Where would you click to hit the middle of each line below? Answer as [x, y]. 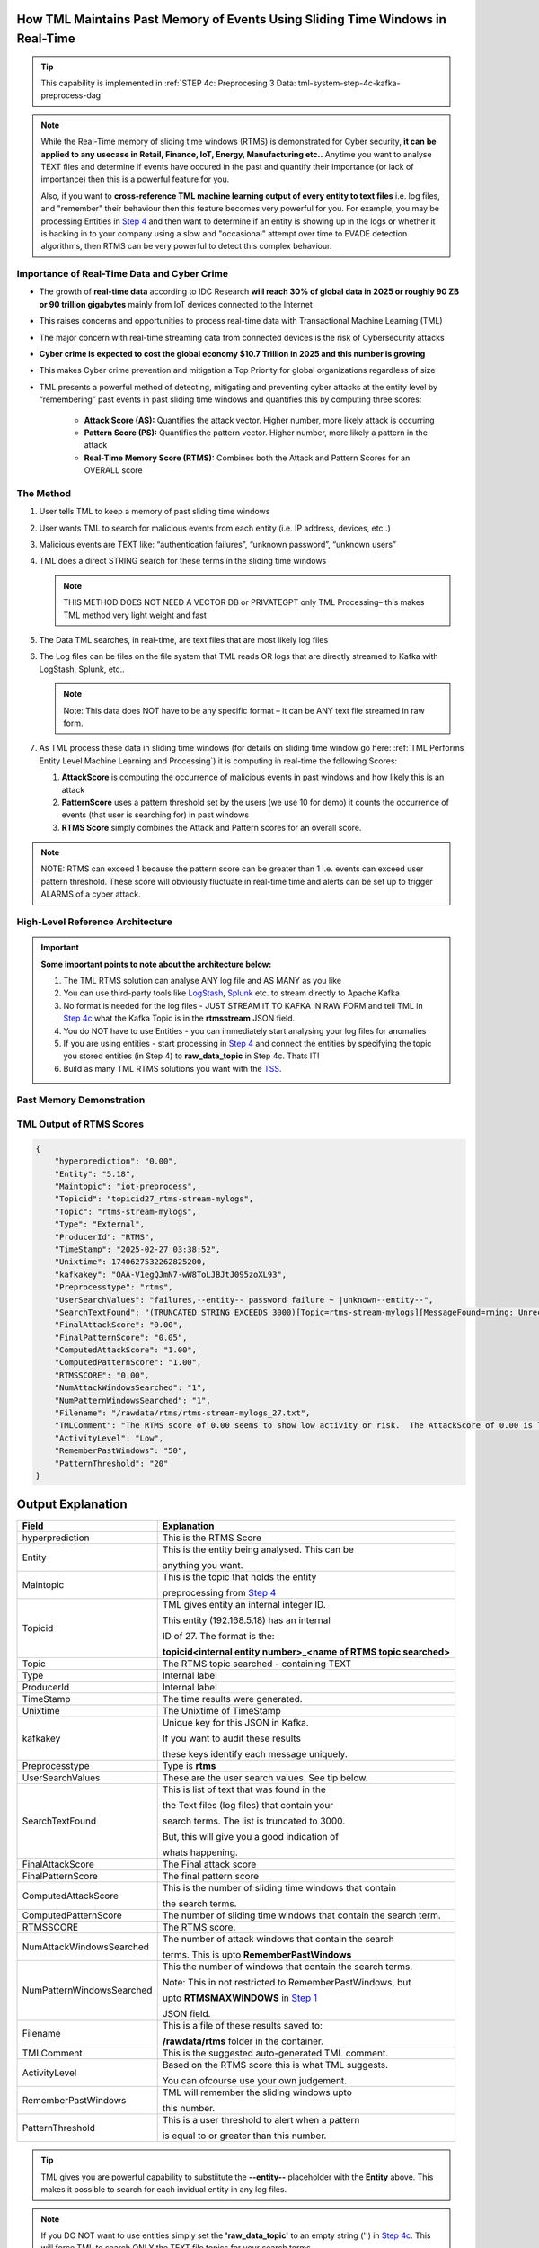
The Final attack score [209, 1864]
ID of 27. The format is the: [218, 1637]
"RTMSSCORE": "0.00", [102, 1375]
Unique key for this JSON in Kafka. [235, 1723]
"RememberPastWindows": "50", [121, 1451]
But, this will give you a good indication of [251, 1837]
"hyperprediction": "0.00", [116, 1161]
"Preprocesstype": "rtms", [114, 1287]
